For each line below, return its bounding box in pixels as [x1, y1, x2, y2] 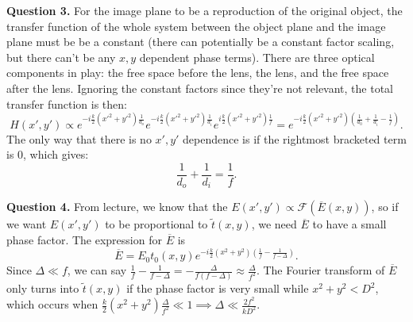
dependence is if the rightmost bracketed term [183, 130, 407, 147]
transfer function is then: [6, 95, 127, 112]
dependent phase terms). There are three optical [139, 48, 375, 65]
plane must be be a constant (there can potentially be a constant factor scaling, [6, 33, 395, 50]
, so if [371, 198, 399, 215]
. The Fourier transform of [256, 262, 385, 278]
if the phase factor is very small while [126, 280, 309, 297]
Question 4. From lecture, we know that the [6, 198, 228, 215]
